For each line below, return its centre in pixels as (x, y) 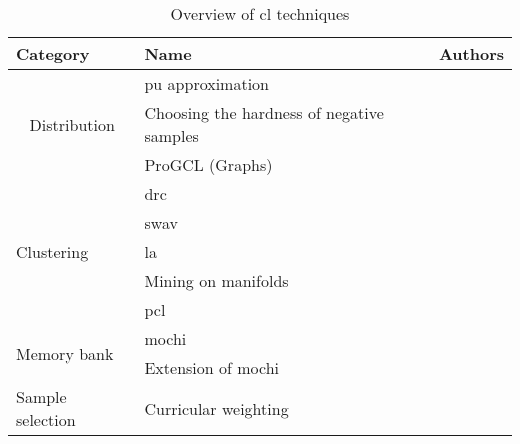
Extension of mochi (212, 367)
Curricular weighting (216, 408)
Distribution (72, 124)
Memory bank (65, 353)
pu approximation (207, 83)
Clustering (52, 251)
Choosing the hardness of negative (264, 112)
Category (53, 53)
